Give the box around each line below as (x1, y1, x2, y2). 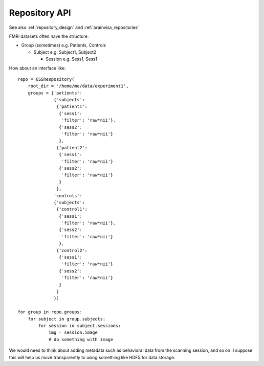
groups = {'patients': (27, 90, 83, 95)
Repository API (9, 7, 71, 18)
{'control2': (56, 248, 88, 253)
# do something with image (48, 337, 113, 342)
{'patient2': (56, 145, 88, 150)
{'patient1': (56, 104, 88, 110)
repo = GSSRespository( (18, 76, 75, 82)
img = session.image (48, 330, 98, 335)
